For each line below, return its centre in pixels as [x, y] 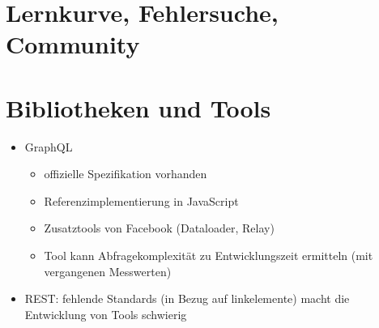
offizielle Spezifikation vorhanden [126, 174]
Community [73, 44]
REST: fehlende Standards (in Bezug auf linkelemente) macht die [187, 298]
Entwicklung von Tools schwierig [106, 314]
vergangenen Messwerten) [108, 271]
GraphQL [49, 146]
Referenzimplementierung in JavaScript [141, 200]
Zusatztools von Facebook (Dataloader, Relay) [159, 228]
